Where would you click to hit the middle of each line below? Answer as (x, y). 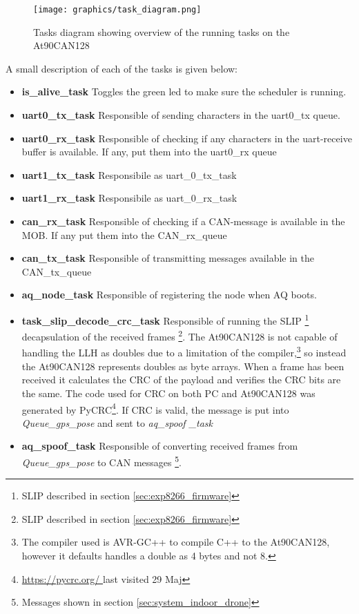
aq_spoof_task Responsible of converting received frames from (160, 446)
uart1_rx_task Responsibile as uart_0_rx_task (129, 198)
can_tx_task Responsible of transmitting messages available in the (168, 258)
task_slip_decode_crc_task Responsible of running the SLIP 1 (165, 319)
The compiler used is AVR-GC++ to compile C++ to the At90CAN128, (176, 542)
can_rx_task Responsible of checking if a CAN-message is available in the (183, 221)
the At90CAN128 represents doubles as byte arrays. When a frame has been (183, 366)
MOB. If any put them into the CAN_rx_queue (124, 234)
